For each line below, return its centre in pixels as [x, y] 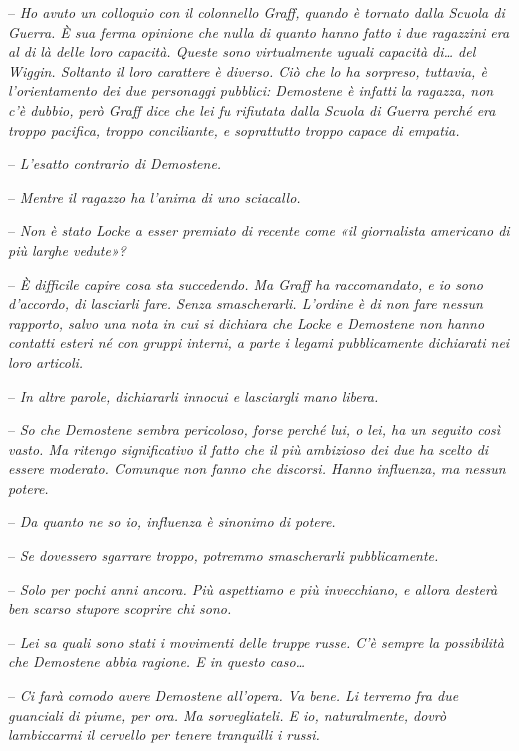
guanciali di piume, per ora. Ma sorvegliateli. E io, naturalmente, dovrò [227, 714]
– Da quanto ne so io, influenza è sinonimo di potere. [172, 521]
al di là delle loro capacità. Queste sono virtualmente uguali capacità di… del [242, 51]
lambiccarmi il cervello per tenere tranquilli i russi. [164, 734]
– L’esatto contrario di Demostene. [115, 163]
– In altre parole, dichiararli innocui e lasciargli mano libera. [193, 395]
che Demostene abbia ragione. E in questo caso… [157, 661]
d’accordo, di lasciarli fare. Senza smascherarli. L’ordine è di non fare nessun [245, 303]
